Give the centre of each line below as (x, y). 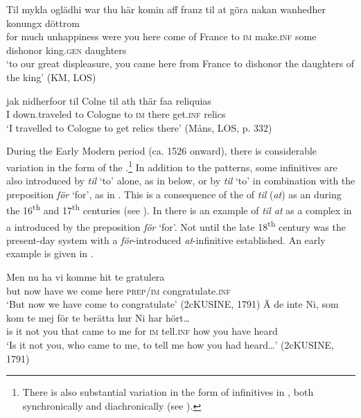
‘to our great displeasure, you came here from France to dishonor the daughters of (180, 63)
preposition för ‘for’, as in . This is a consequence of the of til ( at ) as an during (174, 194)
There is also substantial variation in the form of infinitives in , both (168, 392)
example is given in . (50, 253)
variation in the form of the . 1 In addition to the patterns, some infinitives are (172, 166)
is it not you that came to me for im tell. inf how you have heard (142, 331)
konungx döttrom (43, 23)
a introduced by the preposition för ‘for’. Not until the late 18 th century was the (176, 225)
